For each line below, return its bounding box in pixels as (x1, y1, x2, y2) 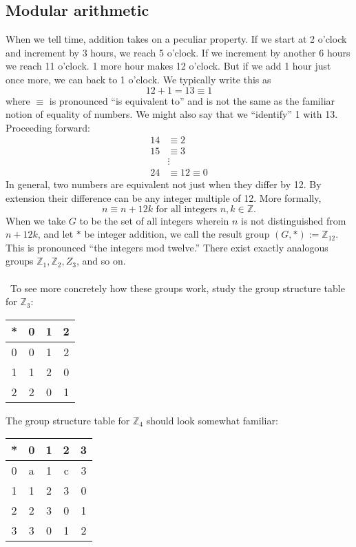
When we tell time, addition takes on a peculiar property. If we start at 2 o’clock (6, 32, 347, 46)
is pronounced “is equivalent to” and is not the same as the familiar (49, 93, 335, 107)
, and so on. (76, 254, 126, 268)
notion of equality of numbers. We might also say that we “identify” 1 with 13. (6, 107, 338, 121)
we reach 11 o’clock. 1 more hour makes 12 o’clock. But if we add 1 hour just (6, 59, 331, 73)
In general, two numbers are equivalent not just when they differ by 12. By (6, 177, 322, 192)
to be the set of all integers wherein (79, 213, 229, 227)
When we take (6, 213, 66, 227)
